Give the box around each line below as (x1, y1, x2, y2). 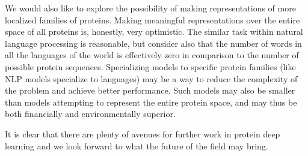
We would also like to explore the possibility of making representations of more (5, 2, 296, 14)
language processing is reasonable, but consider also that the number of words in (5, 37, 302, 49)
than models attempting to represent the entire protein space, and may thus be (5, 95, 297, 108)
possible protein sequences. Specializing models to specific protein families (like (5, 60, 296, 73)
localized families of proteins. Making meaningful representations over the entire (5, 13, 300, 26)
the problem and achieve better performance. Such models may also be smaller (5, 84, 295, 97)
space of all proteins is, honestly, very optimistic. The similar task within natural (5, 25, 303, 38)
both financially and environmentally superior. (5, 107, 176, 120)
